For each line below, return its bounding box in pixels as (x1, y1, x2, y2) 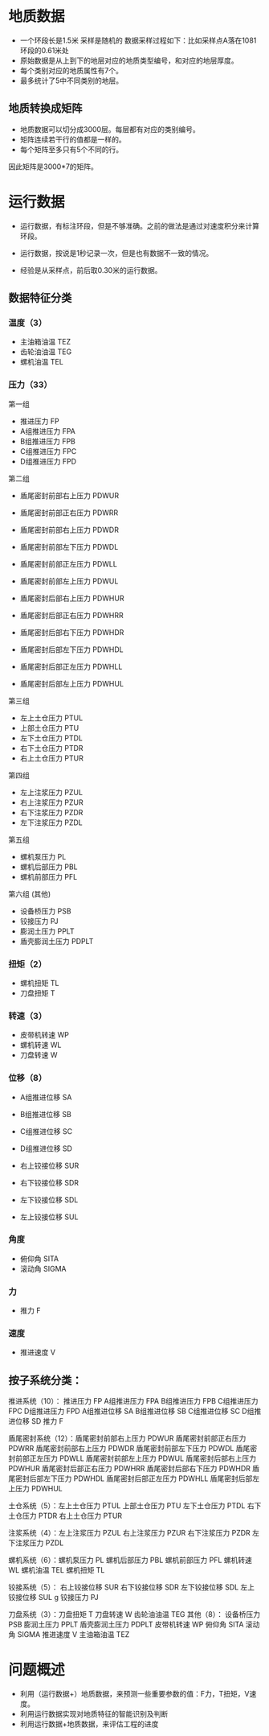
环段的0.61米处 (19, 45, 70, 55)
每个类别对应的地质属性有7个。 (19, 65, 123, 75)
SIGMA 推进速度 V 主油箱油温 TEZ (17, 1630, 130, 1639)
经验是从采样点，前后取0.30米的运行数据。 (19, 265, 162, 274)
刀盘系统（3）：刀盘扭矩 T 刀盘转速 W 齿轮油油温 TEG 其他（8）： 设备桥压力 (8, 1610, 261, 1619)
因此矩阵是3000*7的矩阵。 (8, 162, 99, 171)
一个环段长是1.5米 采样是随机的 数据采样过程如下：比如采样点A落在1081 (19, 35, 257, 45)
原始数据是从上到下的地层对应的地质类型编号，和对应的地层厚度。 (19, 56, 238, 65)
